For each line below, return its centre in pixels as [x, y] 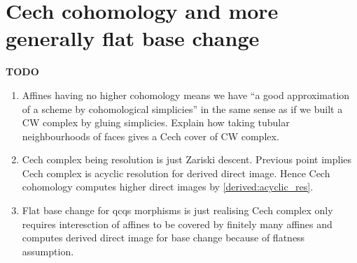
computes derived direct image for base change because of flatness [163, 238]
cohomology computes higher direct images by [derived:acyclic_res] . [168, 187]
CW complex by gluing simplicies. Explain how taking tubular [156, 122]
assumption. [48, 251]
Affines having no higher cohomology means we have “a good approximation [186, 95]
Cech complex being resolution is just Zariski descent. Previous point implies [187, 159]
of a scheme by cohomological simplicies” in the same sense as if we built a [182, 108]
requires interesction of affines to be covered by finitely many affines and [177, 224]
